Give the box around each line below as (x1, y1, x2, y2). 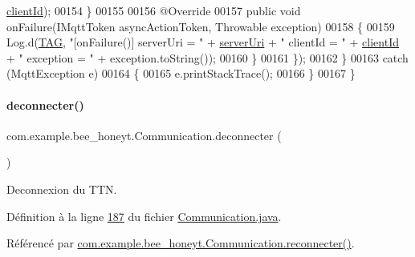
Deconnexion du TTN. (6, 180, 117, 197)
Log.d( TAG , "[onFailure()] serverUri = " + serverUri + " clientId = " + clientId (6, 34, 399, 50)
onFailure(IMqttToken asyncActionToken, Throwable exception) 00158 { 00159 (6, 18, 395, 34)
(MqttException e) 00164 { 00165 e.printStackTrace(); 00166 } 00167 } (6, 65, 356, 82)
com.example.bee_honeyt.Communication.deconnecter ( (6, 126, 282, 143)
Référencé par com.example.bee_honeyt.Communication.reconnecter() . (6, 235, 355, 251)
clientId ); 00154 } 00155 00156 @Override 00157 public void (6, 2, 301, 18)
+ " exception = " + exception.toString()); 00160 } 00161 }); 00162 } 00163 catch (6, 49, 409, 66)
